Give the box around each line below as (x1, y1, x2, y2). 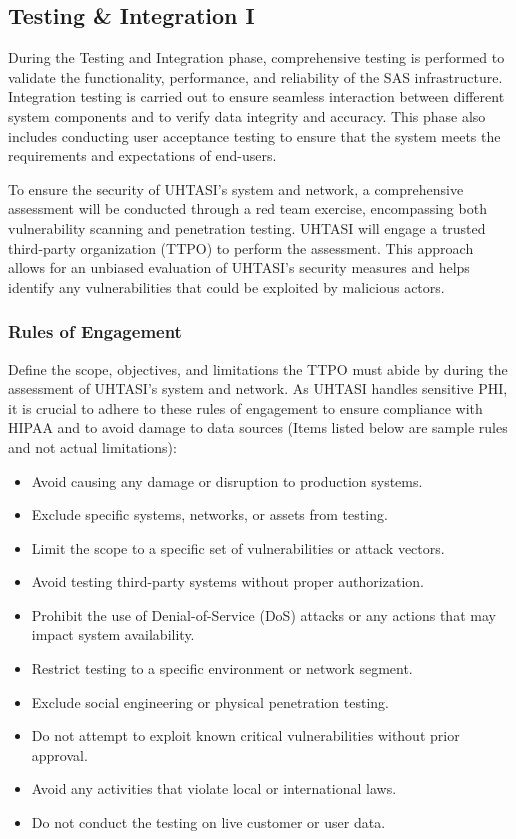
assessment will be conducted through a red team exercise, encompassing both (8, 198, 487, 219)
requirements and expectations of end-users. (8, 145, 277, 166)
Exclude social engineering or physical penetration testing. (31, 691, 389, 712)
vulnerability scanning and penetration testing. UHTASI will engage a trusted (8, 217, 486, 238)
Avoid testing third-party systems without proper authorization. (31, 571, 424, 592)
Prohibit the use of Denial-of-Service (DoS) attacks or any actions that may (31, 604, 496, 625)
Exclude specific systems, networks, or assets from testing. (31, 504, 388, 525)
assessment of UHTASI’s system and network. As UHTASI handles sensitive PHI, (8, 378, 508, 399)
